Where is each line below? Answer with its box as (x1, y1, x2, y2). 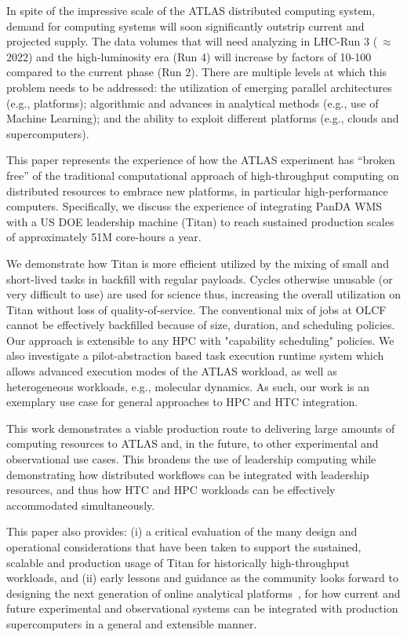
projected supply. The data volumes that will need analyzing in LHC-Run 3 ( (6, 33, 378, 49)
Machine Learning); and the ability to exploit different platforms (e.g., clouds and (6, 110, 399, 126)
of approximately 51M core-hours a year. (6, 229, 202, 245)
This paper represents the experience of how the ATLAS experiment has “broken (6, 152, 395, 168)
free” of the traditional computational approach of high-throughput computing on (6, 167, 399, 183)
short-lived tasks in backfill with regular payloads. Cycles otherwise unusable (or (6, 270, 393, 287)
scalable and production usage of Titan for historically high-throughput (6, 554, 350, 570)
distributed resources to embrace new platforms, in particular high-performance (6, 182, 388, 199)
